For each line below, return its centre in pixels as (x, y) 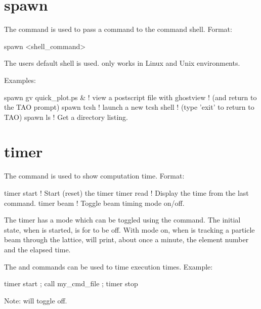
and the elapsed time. (37, 249)
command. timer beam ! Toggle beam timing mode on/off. (94, 203)
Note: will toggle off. (36, 300)
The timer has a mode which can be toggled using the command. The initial (122, 220)
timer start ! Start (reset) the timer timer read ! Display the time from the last (126, 193)
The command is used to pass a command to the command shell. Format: (118, 29)
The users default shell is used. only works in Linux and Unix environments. (122, 63)
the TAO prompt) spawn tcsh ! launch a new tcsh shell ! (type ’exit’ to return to (129, 107)
